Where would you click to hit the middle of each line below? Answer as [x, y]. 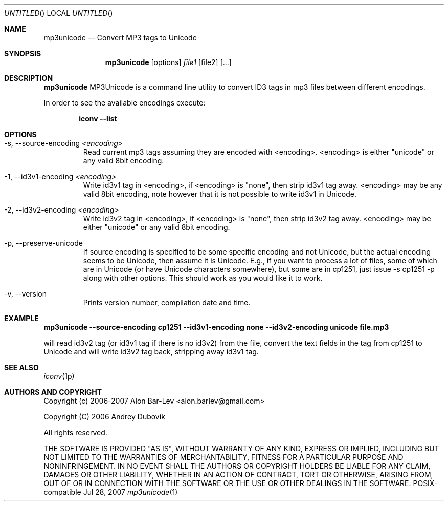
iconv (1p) [59, 376]
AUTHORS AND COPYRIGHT [53, 392]
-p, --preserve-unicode [43, 243]
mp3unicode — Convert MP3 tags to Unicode [120, 38]
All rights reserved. [75, 433]
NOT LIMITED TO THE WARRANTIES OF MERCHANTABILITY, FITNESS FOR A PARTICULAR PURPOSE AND [223, 457]
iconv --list [98, 119]
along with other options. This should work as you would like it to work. [203, 278]
